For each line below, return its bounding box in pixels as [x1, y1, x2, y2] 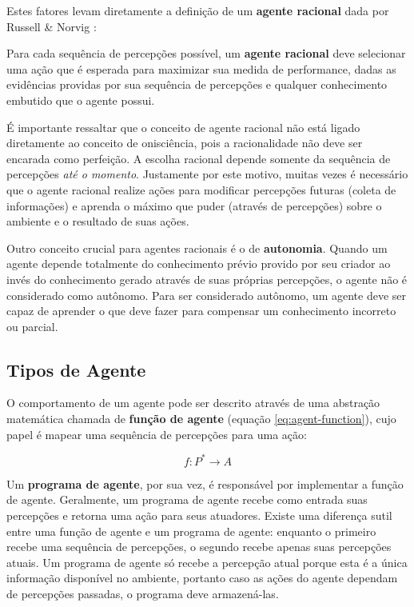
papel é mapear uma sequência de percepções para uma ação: [6, 425, 307, 442]
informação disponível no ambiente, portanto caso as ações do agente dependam [6, 569, 398, 586]
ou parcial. [6, 317, 58, 334]
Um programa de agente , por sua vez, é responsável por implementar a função [6, 475, 404, 492]
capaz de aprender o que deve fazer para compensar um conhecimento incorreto [6, 302, 396, 319]
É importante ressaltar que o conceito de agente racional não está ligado [6, 118, 360, 135]
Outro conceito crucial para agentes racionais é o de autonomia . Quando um [6, 239, 388, 256]
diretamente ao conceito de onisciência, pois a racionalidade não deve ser [6, 134, 363, 151]
